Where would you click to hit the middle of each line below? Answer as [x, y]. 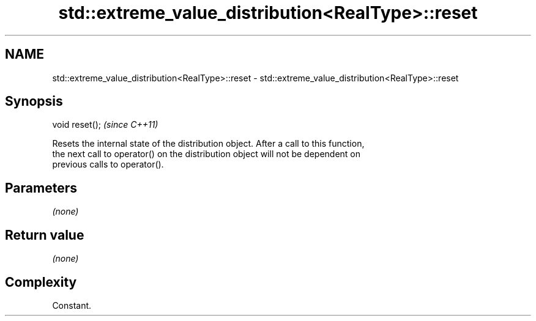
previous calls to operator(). [108, 164]
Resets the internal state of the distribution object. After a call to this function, [208, 144]
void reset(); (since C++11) [105, 125]
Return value [45, 235]
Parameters [41, 188]
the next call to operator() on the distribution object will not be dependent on [207, 154]
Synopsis [34, 101]
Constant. [72, 305]
